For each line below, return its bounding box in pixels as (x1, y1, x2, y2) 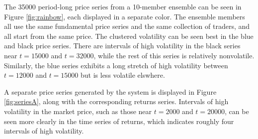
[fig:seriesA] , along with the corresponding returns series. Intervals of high (4, 96, 229, 107)
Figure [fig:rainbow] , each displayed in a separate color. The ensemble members (4, 11, 245, 21)
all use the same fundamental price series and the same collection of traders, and (4, 21, 250, 31)
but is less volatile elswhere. (81, 70, 165, 80)
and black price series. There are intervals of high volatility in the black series (4, 40, 241, 51)
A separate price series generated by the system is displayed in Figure (4, 86, 217, 97)
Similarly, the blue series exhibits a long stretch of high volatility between (4, 60, 228, 70)
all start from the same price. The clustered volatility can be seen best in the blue (4, 30, 254, 41)
